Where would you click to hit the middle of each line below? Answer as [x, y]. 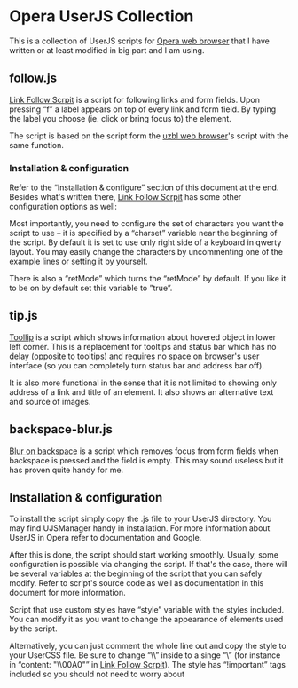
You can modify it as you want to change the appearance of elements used [146, 620]
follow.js [33, 79]
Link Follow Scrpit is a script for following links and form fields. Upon [134, 99]
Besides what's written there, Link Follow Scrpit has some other [125, 197]
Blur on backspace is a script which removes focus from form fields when [144, 451]
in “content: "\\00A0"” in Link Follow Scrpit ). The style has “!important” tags [148, 665]
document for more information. [67, 593]
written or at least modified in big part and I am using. [107, 50]
